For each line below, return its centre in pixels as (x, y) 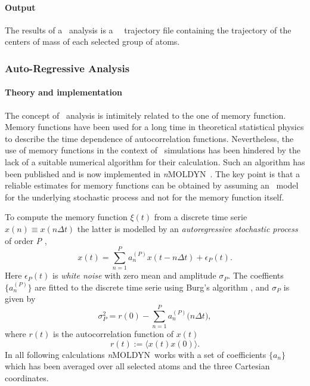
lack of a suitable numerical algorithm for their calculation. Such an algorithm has (155, 162)
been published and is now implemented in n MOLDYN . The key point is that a (153, 173)
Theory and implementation (63, 92)
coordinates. (27, 377)
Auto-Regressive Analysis (67, 68)
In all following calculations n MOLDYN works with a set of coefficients (136, 354)
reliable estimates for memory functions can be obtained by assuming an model (152, 185)
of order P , (26, 240)
